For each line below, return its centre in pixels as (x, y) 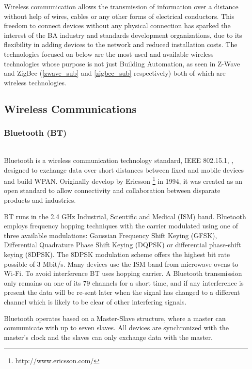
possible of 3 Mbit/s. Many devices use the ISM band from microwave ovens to (121, 264)
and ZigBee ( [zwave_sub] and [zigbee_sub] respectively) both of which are (115, 73)
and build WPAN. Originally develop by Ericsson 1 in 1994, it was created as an (123, 180)
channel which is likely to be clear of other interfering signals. (95, 301)
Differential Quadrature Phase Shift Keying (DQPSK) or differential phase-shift (123, 245)
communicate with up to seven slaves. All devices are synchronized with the (116, 328)
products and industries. (40, 200)
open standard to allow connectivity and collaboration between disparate (112, 190)
